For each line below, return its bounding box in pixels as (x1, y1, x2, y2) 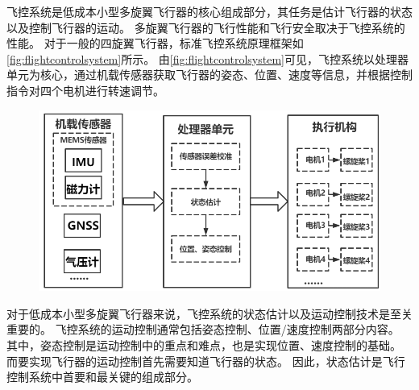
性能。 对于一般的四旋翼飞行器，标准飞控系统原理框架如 (6, 35, 304, 52)
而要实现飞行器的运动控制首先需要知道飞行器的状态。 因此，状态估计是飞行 (6, 352, 405, 369)
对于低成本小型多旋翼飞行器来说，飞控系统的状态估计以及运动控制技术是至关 (6, 305, 413, 322)
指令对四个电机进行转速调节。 (6, 81, 164, 98)
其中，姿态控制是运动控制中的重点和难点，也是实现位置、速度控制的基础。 (6, 337, 401, 354)
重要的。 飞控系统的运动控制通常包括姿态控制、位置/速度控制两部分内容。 (6, 321, 400, 338)
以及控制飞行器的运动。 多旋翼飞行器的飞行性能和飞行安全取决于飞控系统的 (6, 19, 405, 35)
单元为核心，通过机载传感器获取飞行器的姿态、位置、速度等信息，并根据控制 (6, 66, 413, 83)
